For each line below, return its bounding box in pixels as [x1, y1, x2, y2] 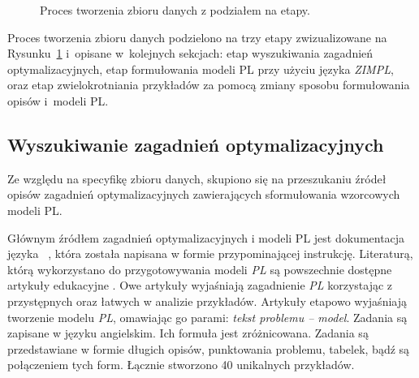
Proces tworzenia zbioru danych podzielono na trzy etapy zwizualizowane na [7, 28, 387, 45]
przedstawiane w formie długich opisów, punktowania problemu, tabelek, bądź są [7, 340, 410, 357]
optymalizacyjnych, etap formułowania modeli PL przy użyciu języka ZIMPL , [7, 60, 394, 77]
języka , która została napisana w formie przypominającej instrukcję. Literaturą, [7, 245, 413, 262]
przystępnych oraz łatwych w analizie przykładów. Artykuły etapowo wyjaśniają [7, 292, 407, 309]
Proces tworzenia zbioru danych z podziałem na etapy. [40, 2, 310, 18]
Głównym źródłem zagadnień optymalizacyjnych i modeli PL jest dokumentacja [7, 229, 405, 246]
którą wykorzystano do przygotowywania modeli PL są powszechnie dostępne [7, 260, 392, 277]
